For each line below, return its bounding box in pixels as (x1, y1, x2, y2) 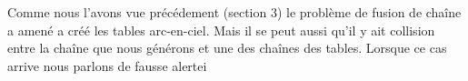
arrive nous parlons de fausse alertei (7, 56, 207, 75)
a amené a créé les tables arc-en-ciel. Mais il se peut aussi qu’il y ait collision (7, 20, 435, 39)
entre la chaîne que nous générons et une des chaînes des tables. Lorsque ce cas (7, 38, 447, 57)
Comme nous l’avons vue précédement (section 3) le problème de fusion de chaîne (7, 3, 462, 21)
